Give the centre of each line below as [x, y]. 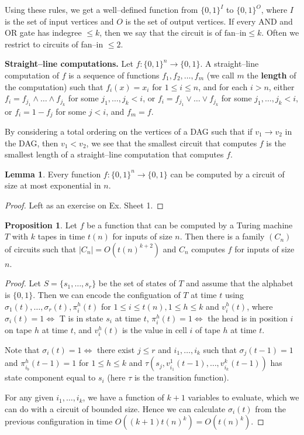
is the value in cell [154, 329]
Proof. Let [23, 283]
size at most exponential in [53, 185]
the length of [272, 75]
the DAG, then [32, 143]
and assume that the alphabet [240, 283]
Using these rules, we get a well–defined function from [101, 9]
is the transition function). [182, 377]
